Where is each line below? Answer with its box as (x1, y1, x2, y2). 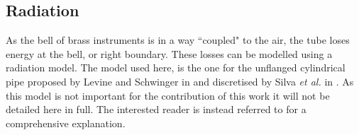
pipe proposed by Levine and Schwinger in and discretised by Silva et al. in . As (6, 74, 354, 88)
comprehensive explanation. (6, 115, 126, 130)
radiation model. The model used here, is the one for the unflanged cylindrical (6, 60, 346, 75)
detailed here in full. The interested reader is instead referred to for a (6, 102, 306, 117)
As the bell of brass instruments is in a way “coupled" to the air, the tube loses (6, 33, 350, 47)
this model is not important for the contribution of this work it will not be (6, 88, 330, 102)
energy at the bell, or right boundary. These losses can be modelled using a (6, 46, 333, 61)
